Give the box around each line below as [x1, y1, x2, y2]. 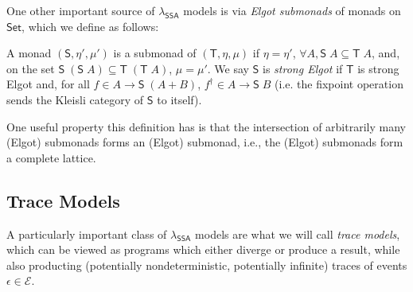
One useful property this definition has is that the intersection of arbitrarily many [6, 118, 406, 134]
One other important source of [6, 2, 155, 18]
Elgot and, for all [6, 76, 90, 92]
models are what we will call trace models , [195, 225, 400, 242]
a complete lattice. [6, 149, 96, 165]
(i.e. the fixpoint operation [275, 76, 403, 92]
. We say [207, 60, 249, 76]
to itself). [157, 91, 202, 107]
